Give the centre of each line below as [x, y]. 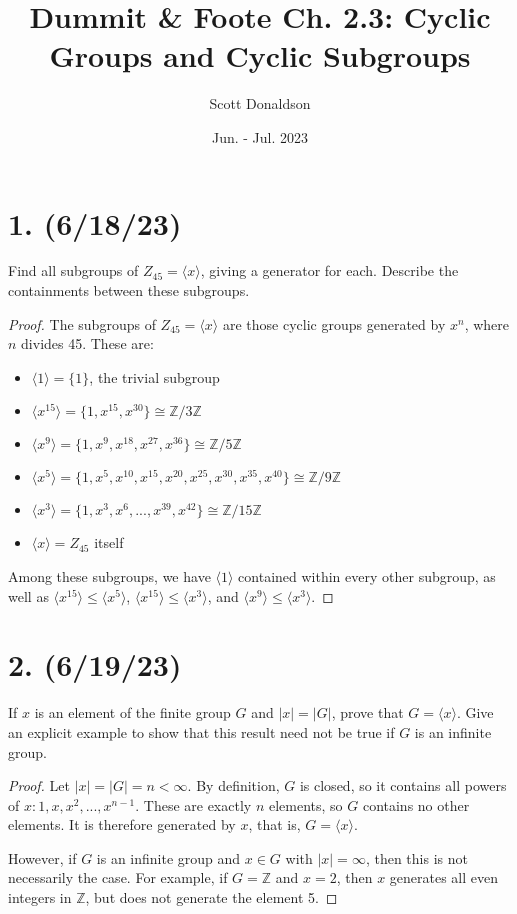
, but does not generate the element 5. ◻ [211, 897]
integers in [40, 897]
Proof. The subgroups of [82, 323]
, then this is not [416, 857]
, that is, [274, 824]
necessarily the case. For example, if [118, 877]
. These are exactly [193, 804]
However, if [42, 857]
